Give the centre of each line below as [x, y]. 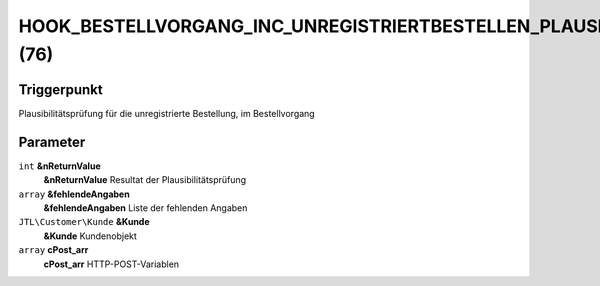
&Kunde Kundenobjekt [90, 236]
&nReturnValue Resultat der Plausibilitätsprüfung [145, 180]
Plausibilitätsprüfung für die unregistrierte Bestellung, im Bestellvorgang [166, 113]
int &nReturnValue [59, 166]
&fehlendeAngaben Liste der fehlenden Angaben [145, 207]
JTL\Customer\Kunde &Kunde [84, 222]
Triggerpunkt [61, 89]
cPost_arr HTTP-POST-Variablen [111, 264]
